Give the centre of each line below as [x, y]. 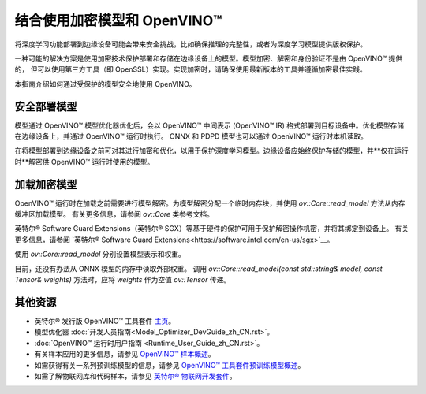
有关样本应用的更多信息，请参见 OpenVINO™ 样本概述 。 [125, 354]
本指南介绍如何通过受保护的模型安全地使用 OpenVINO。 [105, 84]
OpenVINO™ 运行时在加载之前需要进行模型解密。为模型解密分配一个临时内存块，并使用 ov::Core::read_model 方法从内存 [210, 203]
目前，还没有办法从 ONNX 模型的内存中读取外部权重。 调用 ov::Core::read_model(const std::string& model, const [198, 269]
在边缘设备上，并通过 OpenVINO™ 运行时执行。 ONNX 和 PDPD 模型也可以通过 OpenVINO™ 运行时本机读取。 [191, 136]
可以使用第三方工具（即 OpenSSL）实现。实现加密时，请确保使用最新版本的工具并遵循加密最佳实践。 [202, 69]
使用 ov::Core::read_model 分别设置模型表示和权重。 [100, 254]
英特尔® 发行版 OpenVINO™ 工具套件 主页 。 [105, 321]
